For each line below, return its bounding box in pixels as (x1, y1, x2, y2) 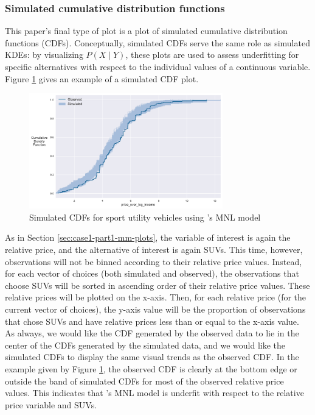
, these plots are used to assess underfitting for (125, 48, 299, 61)
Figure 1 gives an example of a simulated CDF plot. (5, 72, 199, 85)
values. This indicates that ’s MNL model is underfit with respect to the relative (5, 386, 304, 399)
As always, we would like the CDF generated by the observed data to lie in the (5, 327, 299, 339)
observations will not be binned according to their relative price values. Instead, (5, 255, 302, 268)
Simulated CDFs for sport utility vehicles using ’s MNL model (29, 210, 261, 223)
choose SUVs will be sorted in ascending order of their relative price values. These (5, 278, 310, 291)
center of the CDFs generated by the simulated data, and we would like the (5, 338, 286, 351)
